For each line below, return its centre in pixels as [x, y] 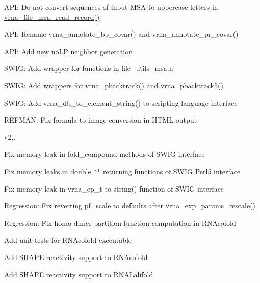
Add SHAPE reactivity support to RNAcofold [76, 257]
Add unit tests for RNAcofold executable [68, 240]
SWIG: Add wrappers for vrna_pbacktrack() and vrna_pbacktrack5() [114, 85]
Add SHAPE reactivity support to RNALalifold [79, 274]
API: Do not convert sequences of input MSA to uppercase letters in [111, 7]
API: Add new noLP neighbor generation [68, 51]
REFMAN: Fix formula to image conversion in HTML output [100, 120]
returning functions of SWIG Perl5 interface [172, 171]
